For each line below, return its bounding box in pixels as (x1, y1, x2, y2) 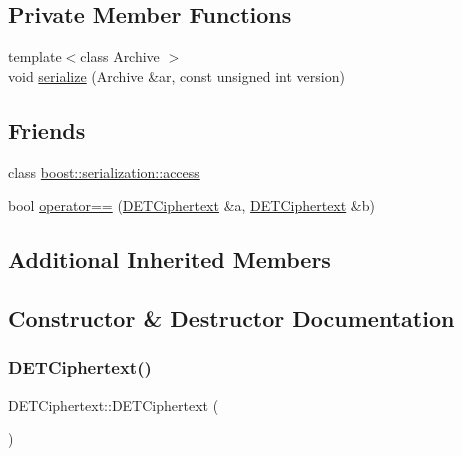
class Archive (80, 46, 160, 67)
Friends (8, 114, 86, 145)
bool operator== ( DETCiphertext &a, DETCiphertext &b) (8, 195, 375, 216)
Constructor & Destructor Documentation (8, 302, 455, 333)
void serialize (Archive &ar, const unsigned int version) (8, 65, 345, 86)
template (8, 46, 62, 67)
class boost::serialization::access (8, 161, 200, 182)
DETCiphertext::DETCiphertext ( (8, 394, 219, 415)
